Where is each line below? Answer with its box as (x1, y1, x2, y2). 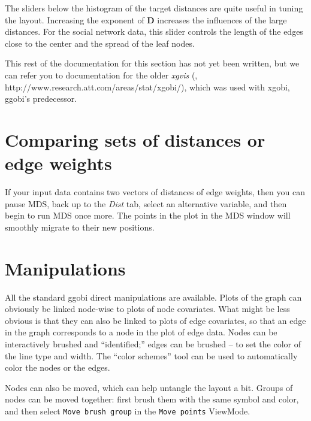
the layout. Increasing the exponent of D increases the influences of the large (5, 13, 287, 26)
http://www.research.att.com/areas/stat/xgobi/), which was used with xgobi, (5, 80, 290, 93)
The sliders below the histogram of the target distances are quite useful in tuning (5, 2, 303, 14)
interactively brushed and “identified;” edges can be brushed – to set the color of (5, 337, 301, 350)
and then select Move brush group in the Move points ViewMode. (5, 404, 250, 417)
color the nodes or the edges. (5, 361, 110, 374)
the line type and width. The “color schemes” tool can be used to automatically (5, 349, 298, 362)
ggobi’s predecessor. (5, 92, 77, 105)
